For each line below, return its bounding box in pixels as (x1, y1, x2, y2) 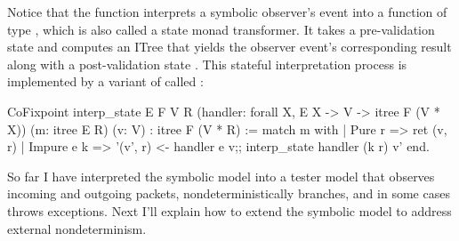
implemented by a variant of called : (7, 72, 204, 91)
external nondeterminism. (7, 219, 147, 237)
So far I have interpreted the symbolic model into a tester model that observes (7, 166, 435, 185)
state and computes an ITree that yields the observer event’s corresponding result (7, 37, 452, 56)
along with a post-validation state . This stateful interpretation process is (7, 54, 407, 73)
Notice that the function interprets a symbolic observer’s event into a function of (7, 3, 447, 20)
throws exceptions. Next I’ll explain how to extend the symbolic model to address (7, 201, 452, 220)
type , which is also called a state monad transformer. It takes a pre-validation (7, 20, 435, 38)
